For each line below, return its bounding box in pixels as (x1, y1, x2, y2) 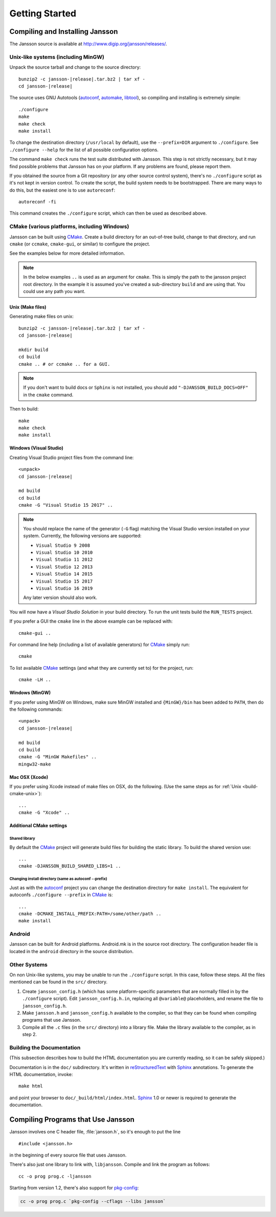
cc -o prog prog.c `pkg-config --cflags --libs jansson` (20, 1199, 166, 1204)
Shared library (9, 836, 35, 841)
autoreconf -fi (18, 199, 57, 205)
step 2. (22, 1032, 37, 1038)
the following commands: (9, 706, 63, 712)
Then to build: (9, 406, 39, 412)
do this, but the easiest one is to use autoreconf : (9, 187, 116, 193)
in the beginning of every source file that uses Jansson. (9, 1152, 127, 1158)
